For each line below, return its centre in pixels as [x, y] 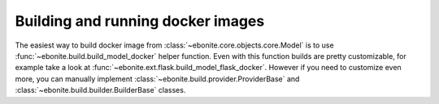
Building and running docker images [140, 21]
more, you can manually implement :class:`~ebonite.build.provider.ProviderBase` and [157, 79]
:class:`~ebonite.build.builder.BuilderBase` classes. [100, 90]
